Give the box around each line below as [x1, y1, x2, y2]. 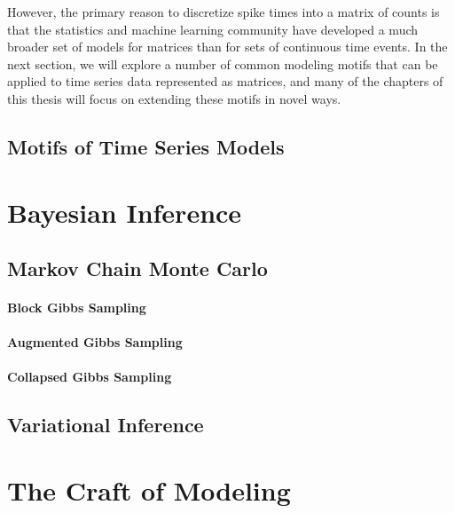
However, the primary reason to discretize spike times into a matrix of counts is [7, 3, 440, 20]
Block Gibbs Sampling [7, 298, 146, 317]
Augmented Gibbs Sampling [7, 333, 183, 351]
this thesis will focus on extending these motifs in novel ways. [7, 89, 341, 107]
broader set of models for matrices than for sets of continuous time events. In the [7, 37, 448, 56]
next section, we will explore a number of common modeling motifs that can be [7, 54, 438, 73]
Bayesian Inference [7, 193, 242, 230]
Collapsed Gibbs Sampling [7, 367, 172, 386]
